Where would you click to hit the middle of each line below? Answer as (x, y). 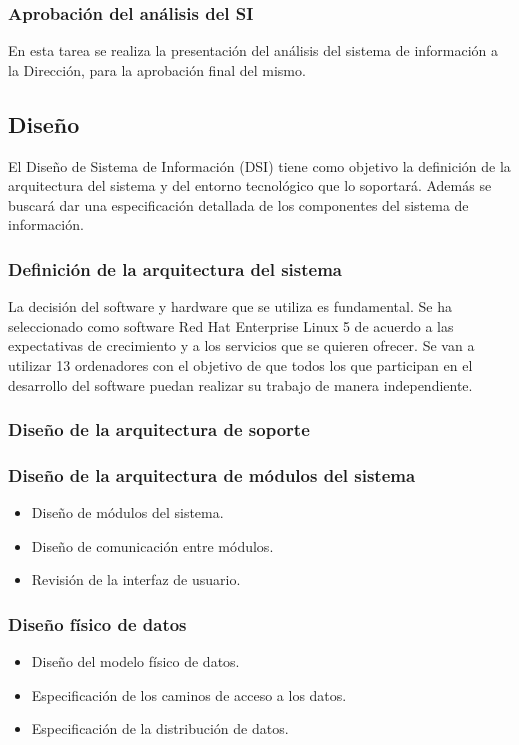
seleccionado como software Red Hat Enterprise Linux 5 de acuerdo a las (231, 325)
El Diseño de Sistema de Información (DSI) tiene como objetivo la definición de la (259, 165)
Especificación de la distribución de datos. (160, 728)
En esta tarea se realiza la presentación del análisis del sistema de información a (253, 50)
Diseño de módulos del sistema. (127, 512)
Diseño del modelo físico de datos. (135, 661)
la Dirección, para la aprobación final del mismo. (157, 69)
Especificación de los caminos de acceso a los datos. (189, 694)
